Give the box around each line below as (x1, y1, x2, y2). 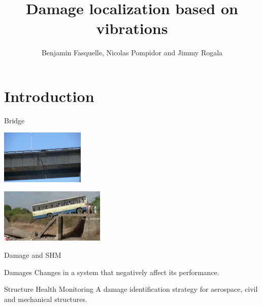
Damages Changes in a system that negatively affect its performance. (4, 266, 219, 277)
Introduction (4, 85, 94, 106)
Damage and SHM (4, 250, 61, 260)
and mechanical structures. (4, 293, 87, 304)
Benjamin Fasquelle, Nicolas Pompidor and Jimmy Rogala (41, 47, 223, 58)
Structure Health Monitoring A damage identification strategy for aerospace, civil (4, 284, 258, 294)
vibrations (96, 18, 168, 39)
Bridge (4, 115, 25, 125)
